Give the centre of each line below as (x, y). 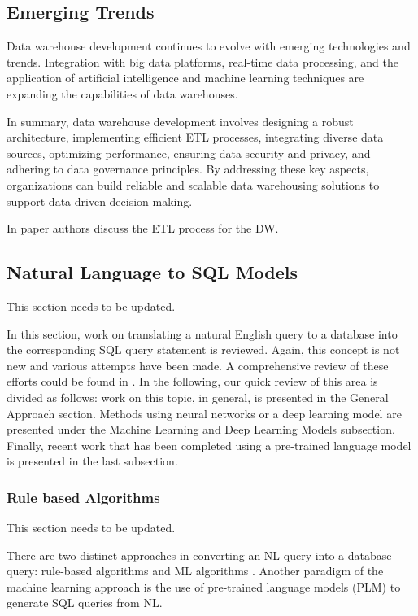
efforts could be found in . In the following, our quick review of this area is (192, 381)
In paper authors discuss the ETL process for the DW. (143, 228)
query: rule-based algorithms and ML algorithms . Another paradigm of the (195, 571)
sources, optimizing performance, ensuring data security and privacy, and (189, 153)
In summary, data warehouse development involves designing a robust (180, 121)
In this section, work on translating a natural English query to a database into (202, 333)
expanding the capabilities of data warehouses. (122, 93)
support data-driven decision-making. (100, 201)
